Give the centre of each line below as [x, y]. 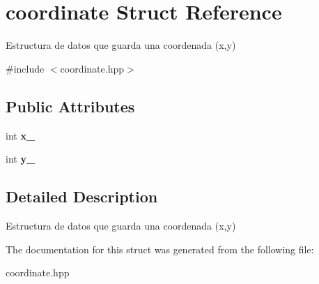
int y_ [21, 159]
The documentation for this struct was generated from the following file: [160, 249]
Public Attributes [70, 106]
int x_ [21, 135]
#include [25, 68]
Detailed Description [82, 196]
